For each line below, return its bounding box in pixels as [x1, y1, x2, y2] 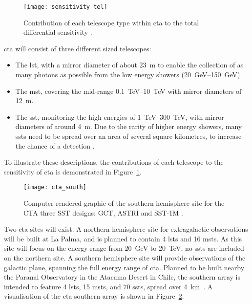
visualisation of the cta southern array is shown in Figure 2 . [4, 291, 184, 301]
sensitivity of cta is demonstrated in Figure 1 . [4, 166, 142, 176]
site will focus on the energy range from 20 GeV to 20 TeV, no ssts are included [4, 243, 244, 253]
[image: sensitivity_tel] [23, 3, 107, 10]
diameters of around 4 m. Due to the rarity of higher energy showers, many [15, 121, 242, 131]
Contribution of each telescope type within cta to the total [23, 17, 199, 27]
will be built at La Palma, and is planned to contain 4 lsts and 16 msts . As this [4, 233, 242, 243]
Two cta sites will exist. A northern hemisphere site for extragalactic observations [4, 224, 248, 234]
